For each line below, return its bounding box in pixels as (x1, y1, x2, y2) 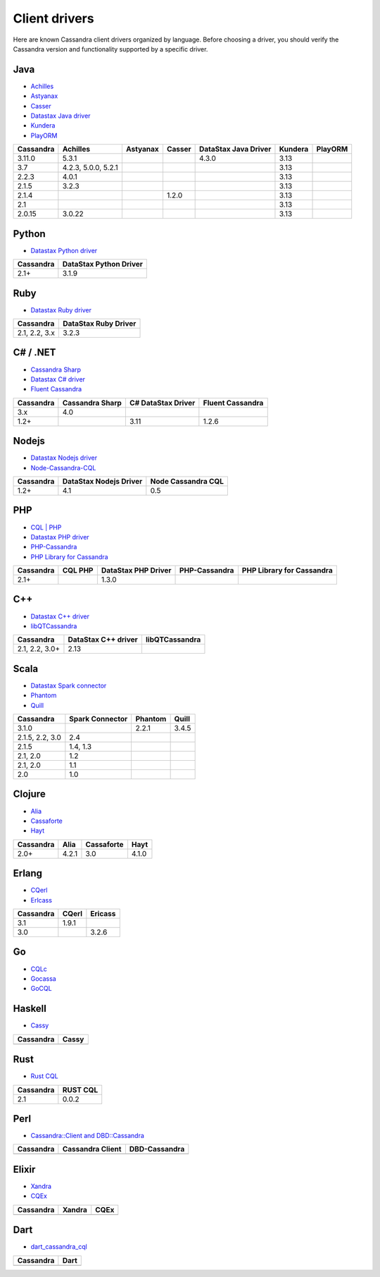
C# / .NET (13, 346, 56, 359)
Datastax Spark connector (30, 681, 107, 690)
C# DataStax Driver (129, 398, 196, 408)
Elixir (13, 1163, 36, 1175)
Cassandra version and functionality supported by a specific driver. (13, 44, 208, 53)
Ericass (90, 909, 116, 919)
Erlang (13, 867, 42, 879)
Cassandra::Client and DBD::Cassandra (30, 1132, 144, 1140)
